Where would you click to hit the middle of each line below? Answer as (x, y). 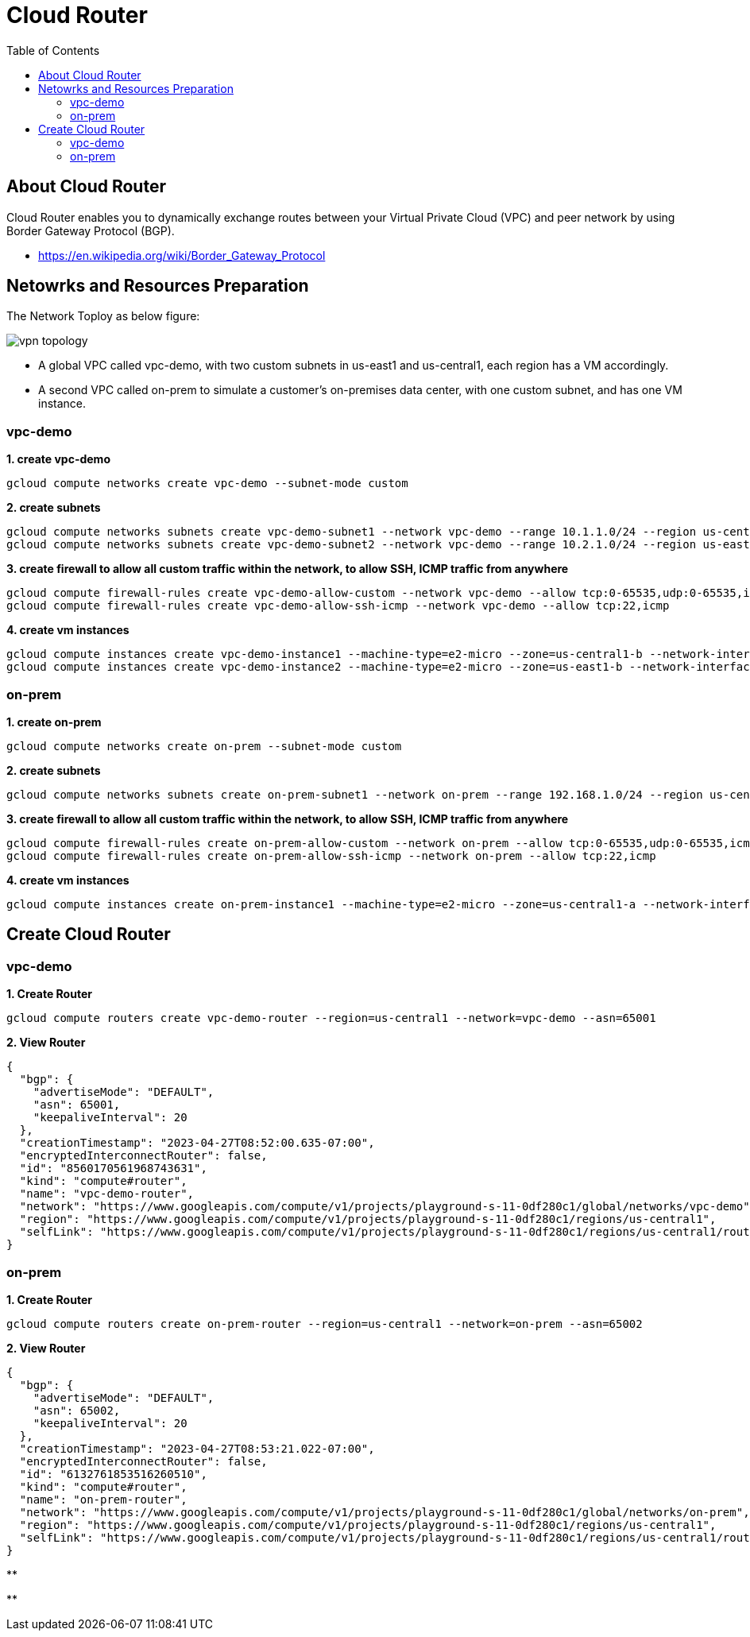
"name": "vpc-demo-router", (107, 1194)
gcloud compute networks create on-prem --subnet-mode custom (204, 746)
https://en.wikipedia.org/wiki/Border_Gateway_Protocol (182, 255)
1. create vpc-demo (58, 459)
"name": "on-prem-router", (103, 1499)
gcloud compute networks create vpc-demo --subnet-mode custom (207, 484)
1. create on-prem (54, 722)
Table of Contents (53, 50)
